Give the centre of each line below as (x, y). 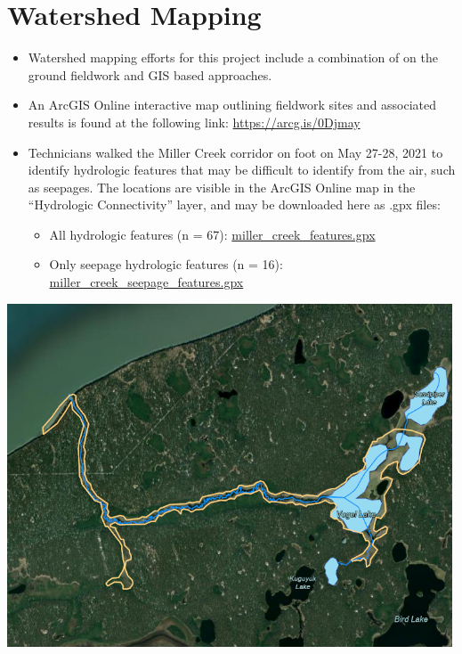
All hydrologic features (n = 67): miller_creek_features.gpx (212, 234)
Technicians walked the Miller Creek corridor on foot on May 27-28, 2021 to (235, 152)
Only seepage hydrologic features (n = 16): (166, 264)
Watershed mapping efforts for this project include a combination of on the (233, 57)
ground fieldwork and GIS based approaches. (150, 74)
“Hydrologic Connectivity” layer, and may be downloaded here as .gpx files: (234, 204)
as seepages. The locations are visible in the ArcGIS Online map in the (222, 187)
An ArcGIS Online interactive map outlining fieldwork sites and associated (232, 105)
